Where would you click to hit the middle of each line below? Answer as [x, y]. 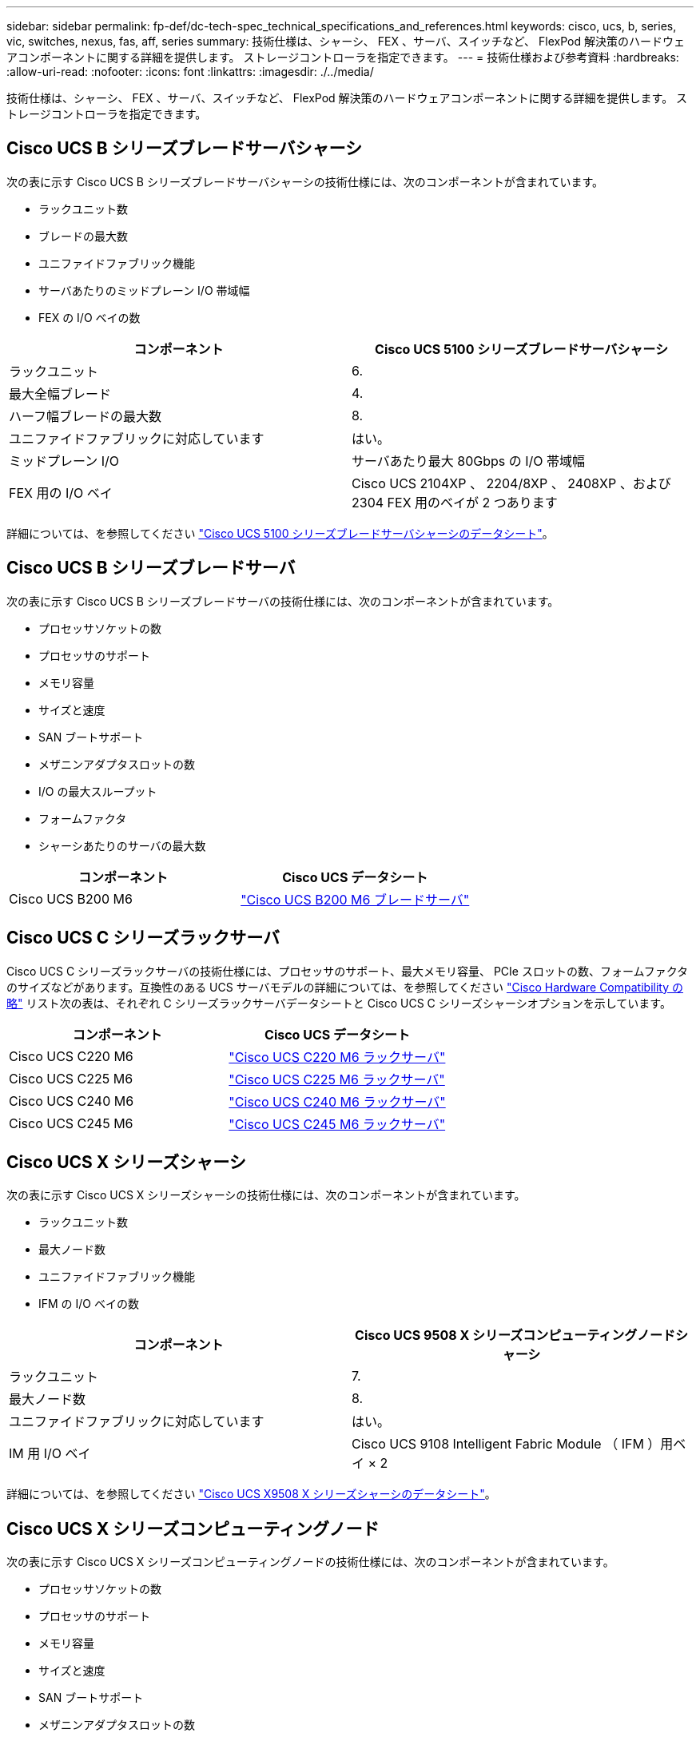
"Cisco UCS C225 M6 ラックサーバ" [337, 1079]
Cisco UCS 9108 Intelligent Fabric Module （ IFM [498, 1444]
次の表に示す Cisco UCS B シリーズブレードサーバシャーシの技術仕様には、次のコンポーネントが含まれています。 [305, 181]
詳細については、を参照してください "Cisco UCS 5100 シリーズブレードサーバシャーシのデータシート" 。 [280, 533]
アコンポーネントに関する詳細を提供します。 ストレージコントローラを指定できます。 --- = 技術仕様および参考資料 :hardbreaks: [343, 57]
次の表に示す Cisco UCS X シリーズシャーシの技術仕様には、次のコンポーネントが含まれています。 [266, 1195]
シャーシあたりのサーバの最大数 [122, 845]
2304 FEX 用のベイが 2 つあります [455, 502]
